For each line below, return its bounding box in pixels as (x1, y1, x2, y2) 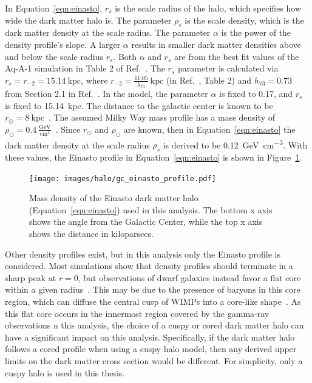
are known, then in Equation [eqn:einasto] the (123, 122, 296, 135)
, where (81, 73, 108, 86)
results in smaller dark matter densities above (131, 38, 301, 50)
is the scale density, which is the (185, 13, 304, 26)
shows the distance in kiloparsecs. (29, 227, 154, 240)
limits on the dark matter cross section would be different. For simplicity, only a (5, 355, 303, 367)
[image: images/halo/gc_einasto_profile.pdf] (29, 174, 216, 183)
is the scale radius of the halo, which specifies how (115, 2, 302, 14)
